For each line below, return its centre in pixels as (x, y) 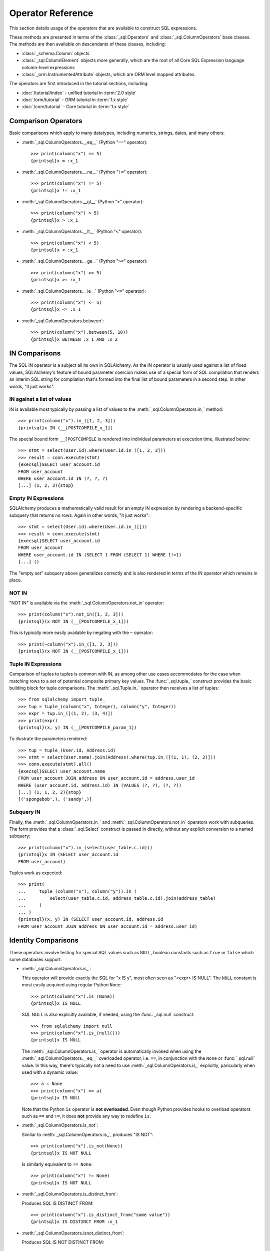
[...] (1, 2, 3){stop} (46, 486)
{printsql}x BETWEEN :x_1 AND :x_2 (74, 339)
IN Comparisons (35, 354)
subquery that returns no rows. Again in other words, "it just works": (79, 515)
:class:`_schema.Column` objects (56, 53)
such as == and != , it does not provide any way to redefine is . (86, 1116)
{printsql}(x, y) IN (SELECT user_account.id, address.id (91, 919)
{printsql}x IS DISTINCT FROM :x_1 (74, 1222)
